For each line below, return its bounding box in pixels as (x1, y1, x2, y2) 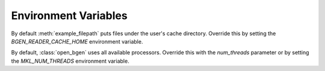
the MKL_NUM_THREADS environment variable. (11, 57, 129, 64)
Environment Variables (11, 9, 128, 22)
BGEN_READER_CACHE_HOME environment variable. (11, 38, 143, 45)
